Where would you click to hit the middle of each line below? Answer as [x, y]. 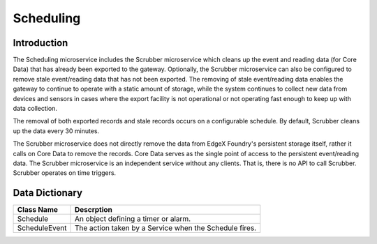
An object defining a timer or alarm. [133, 219]
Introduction [40, 43]
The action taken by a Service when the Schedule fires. [165, 228]
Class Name [38, 210]
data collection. [35, 109]
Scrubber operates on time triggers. [65, 173]
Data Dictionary [48, 193]
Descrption [94, 210]
